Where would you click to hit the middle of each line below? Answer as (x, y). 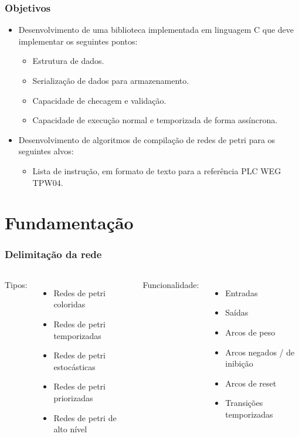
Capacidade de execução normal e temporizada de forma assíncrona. (155, 120)
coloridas (69, 304)
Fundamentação (69, 223)
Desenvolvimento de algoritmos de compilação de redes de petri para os (147, 139)
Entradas (242, 292)
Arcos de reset (251, 383)
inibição (239, 363)
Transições (244, 403)
